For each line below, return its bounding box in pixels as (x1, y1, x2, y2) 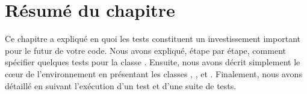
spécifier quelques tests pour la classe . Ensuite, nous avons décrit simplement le (5, 56, 300, 68)
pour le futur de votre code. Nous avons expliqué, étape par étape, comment (5, 44, 286, 56)
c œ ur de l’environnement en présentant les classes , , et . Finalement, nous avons (5, 67, 302, 80)
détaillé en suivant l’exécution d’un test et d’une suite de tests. (5, 79, 237, 92)
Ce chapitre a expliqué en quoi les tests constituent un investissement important (5, 32, 300, 45)
